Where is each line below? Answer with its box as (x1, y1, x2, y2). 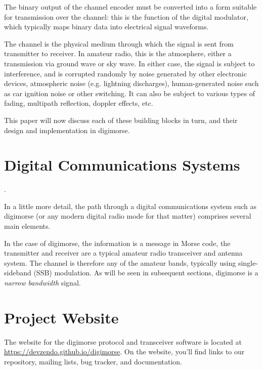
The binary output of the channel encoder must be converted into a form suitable (4, 2, 257, 12)
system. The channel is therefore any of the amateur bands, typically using (4, 257, 236, 268)
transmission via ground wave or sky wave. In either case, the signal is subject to (4, 58, 255, 68)
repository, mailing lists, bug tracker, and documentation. (4, 356, 182, 366)
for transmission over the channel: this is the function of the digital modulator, (4, 11, 248, 22)
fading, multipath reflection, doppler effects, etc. (4, 98, 153, 108)
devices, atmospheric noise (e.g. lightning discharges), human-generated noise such (4, 78, 259, 89)
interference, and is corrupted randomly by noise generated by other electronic (4, 68, 247, 78)
